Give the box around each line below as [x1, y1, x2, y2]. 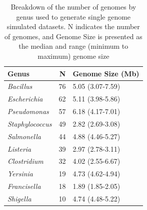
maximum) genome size [37, 50, 109, 61]
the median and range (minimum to [18, 41, 128, 51]
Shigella [7, 193, 31, 203]
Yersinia [7, 168, 33, 179]
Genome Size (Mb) [72, 68, 139, 78]
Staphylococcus [7, 118, 52, 129]
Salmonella [7, 131, 41, 141]
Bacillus [7, 81, 32, 91]
